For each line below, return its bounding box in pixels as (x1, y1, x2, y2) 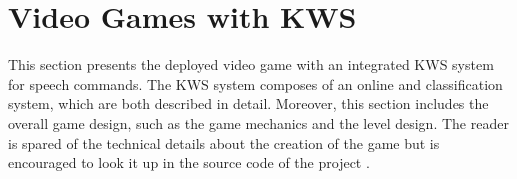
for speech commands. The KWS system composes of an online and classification (8, 73, 503, 94)
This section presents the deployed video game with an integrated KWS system (8, 54, 494, 75)
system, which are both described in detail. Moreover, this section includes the (8, 93, 489, 114)
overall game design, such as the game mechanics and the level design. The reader (8, 112, 509, 133)
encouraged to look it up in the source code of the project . (8, 152, 370, 173)
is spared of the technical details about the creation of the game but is (8, 132, 440, 153)
